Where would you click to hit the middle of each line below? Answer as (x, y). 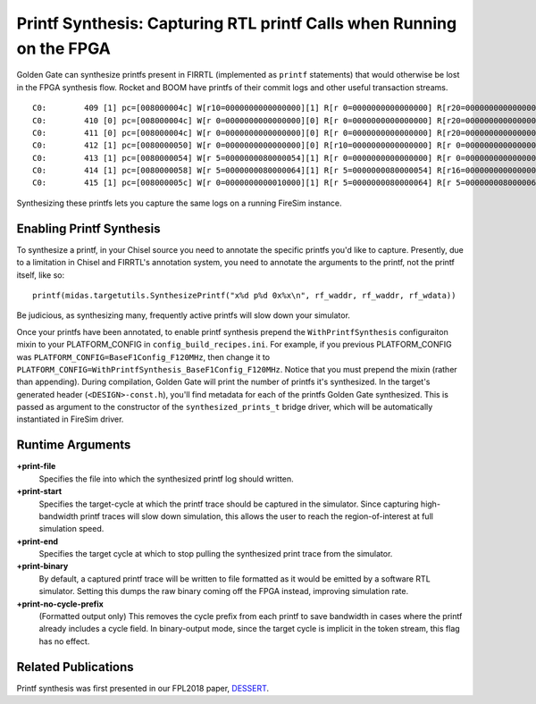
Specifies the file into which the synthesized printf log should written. (166, 479)
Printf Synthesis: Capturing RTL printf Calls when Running (237, 23)
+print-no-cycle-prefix (60, 604)
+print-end (37, 541)
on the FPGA (63, 48)
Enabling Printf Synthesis (88, 228)
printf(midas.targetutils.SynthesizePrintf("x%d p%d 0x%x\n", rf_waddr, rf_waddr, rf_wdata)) (244, 295)
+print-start (39, 491)
